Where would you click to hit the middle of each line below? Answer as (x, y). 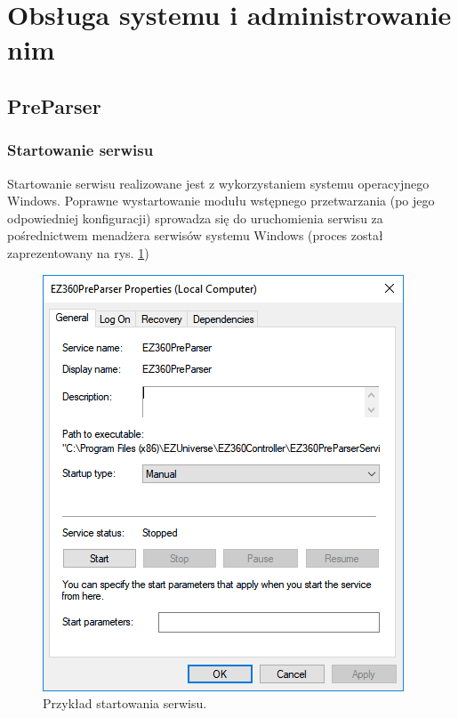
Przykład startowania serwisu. (125, 703)
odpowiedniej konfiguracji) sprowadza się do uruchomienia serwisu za (195, 218)
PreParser (54, 105)
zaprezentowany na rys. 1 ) (78, 252)
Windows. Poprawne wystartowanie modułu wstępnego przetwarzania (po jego (221, 201)
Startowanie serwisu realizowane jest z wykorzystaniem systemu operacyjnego (218, 183)
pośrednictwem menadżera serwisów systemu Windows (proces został (195, 235)
